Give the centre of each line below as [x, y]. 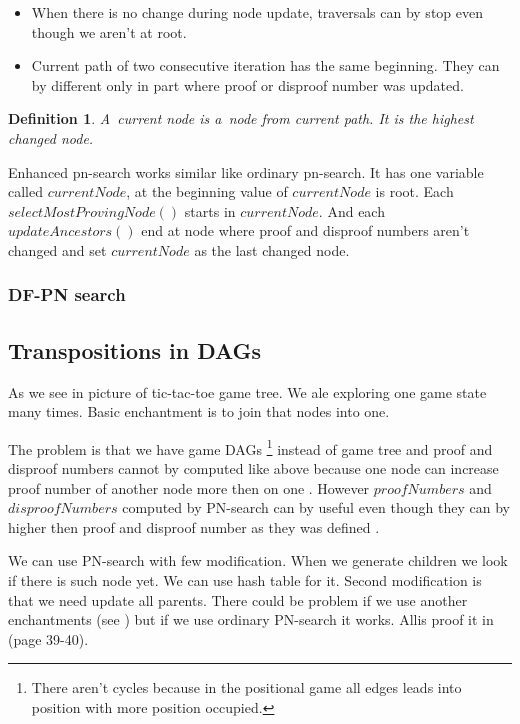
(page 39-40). [48, 638]
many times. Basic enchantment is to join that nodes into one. [199, 411]
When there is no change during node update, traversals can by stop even [257, 12]
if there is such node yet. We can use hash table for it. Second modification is [245, 579]
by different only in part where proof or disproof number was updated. [247, 84]
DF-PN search [67, 294]
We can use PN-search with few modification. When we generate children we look [258, 560]
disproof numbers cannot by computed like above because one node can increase [253, 468]
